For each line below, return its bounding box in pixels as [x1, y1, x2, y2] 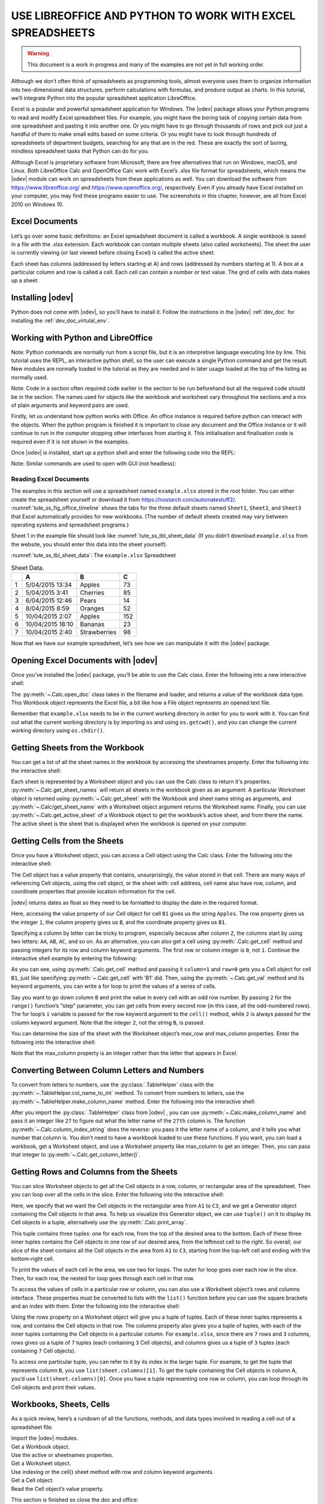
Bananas [80, 620, 105, 628]
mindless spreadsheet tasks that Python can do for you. [11, 147, 149, 155]
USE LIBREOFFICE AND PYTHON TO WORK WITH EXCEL [11, 9, 296, 22]
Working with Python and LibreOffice [11, 333, 153, 343]
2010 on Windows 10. [11, 200, 64, 208]
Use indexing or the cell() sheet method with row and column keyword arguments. [11, 1468, 214, 1475]
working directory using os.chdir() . [11, 727, 105, 734]
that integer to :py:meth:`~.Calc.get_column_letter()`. [11, 1151, 141, 1158]
